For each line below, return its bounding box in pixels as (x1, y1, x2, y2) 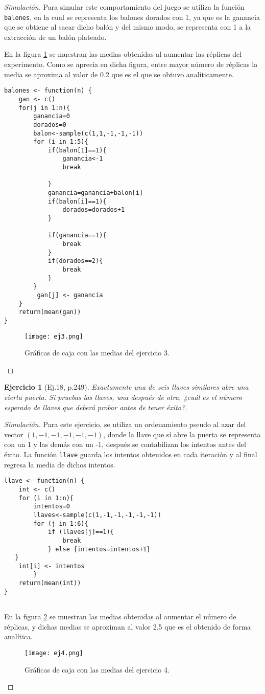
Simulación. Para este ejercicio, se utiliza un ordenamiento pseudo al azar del (4, 419, 246, 430)
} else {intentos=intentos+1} (47, 545, 151, 553)
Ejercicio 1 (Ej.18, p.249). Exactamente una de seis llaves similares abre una (4, 382, 249, 392)
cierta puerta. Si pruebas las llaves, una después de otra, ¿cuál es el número (4, 392, 243, 402)
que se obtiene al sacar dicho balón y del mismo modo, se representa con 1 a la (4, 21, 251, 32)
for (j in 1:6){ (33, 520, 88, 527)
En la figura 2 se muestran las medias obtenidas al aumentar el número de (4, 611, 236, 622)
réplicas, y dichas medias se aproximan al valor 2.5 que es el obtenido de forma (4, 621, 251, 632)
